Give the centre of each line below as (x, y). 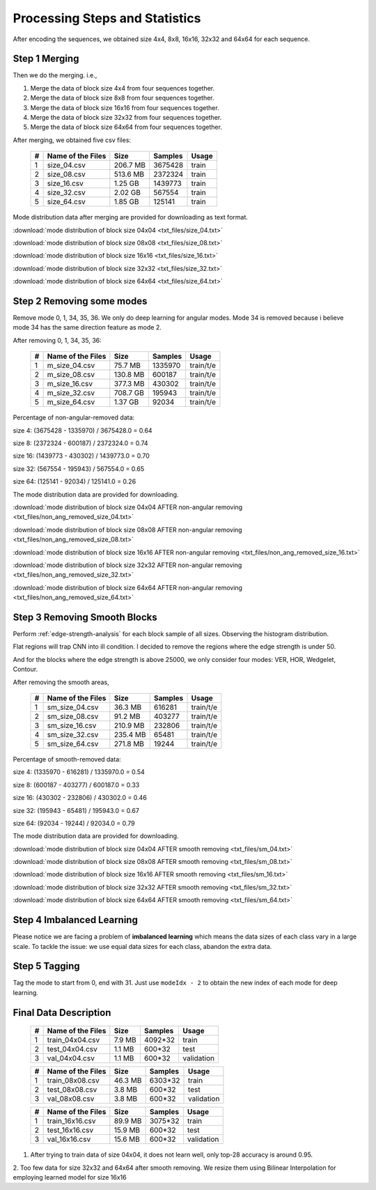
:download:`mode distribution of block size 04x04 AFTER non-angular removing (128, 507)
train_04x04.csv (73, 1040)
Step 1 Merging (46, 59)
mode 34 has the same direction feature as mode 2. (87, 327)
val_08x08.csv (71, 1099)
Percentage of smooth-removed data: (67, 759)
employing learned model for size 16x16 (70, 1177)
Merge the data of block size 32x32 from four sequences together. (126, 118)
